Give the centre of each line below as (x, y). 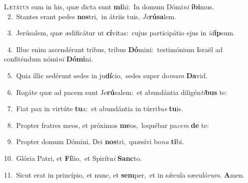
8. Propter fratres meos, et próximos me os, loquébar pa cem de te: (108, 125)
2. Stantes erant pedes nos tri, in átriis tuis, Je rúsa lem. (92, 16)
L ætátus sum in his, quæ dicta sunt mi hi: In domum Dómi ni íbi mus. (109, 6)
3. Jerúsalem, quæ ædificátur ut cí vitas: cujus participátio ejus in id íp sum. (121, 33)
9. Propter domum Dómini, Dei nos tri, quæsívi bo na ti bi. (96, 141)
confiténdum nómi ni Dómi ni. (49, 59)
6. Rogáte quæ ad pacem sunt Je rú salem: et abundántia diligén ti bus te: (117, 92)
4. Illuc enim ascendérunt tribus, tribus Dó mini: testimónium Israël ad (115, 49)
